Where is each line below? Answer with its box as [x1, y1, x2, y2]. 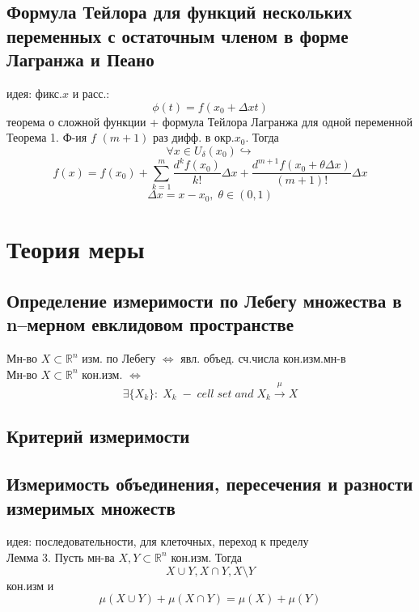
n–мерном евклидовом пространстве [6, 312, 294, 337]
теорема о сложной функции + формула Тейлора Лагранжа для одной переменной [6, 113, 413, 130]
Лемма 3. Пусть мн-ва [6, 548, 115, 565]
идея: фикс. [6, 84, 62, 101]
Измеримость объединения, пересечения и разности [6, 471, 413, 496]
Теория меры [6, 232, 145, 266]
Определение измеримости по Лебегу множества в [6, 287, 402, 312]
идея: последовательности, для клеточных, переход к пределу [6, 533, 309, 550]
